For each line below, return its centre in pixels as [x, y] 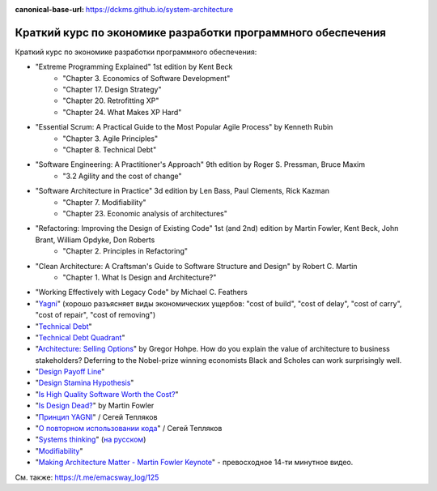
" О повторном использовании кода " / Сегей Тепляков [129, 429]
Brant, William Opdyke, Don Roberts [95, 240]
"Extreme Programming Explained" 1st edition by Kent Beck [134, 67]
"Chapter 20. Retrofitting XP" [111, 100]
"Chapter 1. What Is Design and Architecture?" [140, 277]
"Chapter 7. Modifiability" [104, 202]
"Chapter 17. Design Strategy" [112, 90]
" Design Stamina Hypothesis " [85, 383]
